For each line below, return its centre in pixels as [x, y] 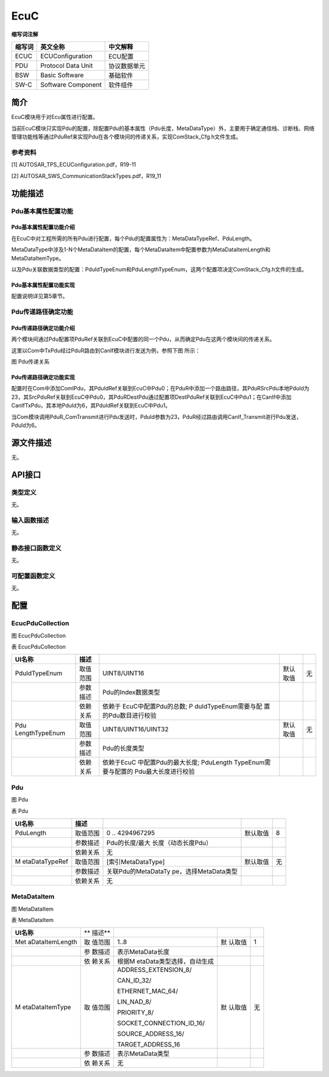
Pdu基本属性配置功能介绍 [43, 227]
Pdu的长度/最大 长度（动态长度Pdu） [159, 843]
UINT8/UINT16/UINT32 [136, 729]
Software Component [71, 84]
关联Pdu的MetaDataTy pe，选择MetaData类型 [172, 871]
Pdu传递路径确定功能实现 [43, 377]
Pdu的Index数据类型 [131, 692]
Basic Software [62, 75]
